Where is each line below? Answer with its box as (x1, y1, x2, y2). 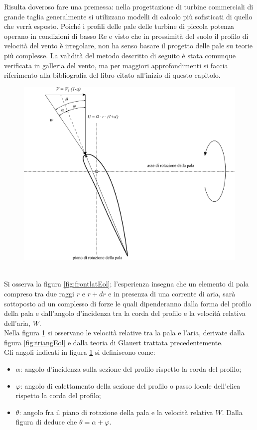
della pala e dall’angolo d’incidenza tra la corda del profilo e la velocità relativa (4, 308, 246, 318)
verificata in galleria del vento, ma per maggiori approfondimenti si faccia (4, 60, 228, 70)
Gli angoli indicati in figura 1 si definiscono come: (4, 347, 155, 357)
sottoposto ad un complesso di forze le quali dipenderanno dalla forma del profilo (4, 298, 252, 308)
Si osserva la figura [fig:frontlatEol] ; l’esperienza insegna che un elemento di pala (4, 279, 249, 289)
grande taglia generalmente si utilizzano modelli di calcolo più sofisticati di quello (4, 11, 253, 21)
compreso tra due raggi (4, 288, 74, 298)
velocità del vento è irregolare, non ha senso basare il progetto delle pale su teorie (4, 40, 253, 51)
